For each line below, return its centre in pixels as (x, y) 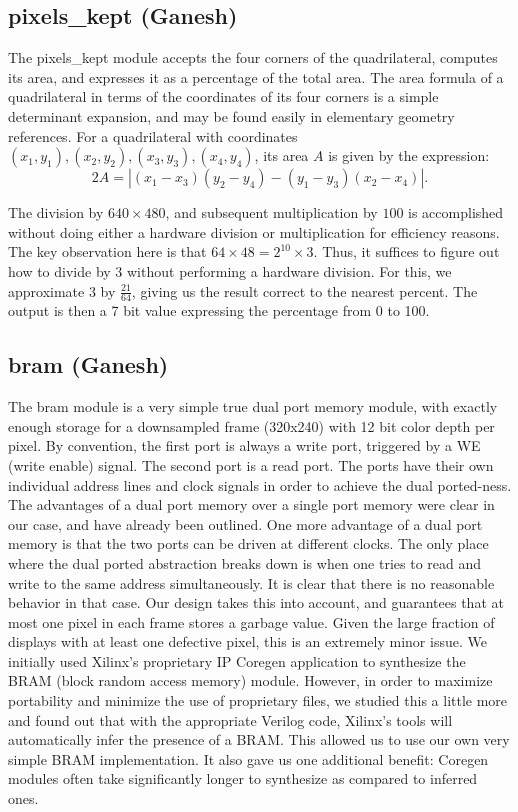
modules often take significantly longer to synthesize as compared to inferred (243, 778)
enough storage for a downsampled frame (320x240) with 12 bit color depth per (251, 425)
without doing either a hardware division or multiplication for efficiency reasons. (254, 231)
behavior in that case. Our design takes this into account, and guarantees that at (256, 602)
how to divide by (59, 270)
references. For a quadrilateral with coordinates (153, 135)
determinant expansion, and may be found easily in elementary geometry (231, 115)
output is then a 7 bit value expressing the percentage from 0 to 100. (219, 310)
